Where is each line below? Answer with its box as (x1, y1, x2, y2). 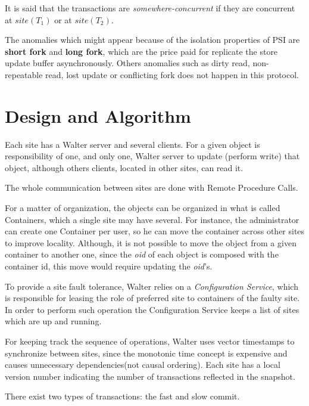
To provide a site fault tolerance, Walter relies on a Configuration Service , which (5, 280, 298, 292)
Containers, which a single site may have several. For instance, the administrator (5, 213, 299, 225)
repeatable (5, 68, 43, 80)
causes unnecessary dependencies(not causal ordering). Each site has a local (5, 358, 280, 371)
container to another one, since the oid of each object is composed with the (5, 248, 279, 261)
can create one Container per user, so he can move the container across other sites (5, 225, 305, 237)
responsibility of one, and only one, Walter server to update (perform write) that (5, 150, 300, 162)
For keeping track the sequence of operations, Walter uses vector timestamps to (5, 335, 295, 347)
